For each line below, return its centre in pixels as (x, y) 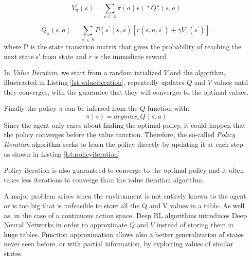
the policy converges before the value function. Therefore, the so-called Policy (120, 134)
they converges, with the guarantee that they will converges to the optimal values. (126, 91)
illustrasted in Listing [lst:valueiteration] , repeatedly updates (94, 82)
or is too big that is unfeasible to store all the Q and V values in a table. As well (124, 205)
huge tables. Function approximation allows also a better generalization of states (124, 234)
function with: (169, 108)
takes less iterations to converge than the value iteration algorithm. (104, 179)
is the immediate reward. (131, 56)
